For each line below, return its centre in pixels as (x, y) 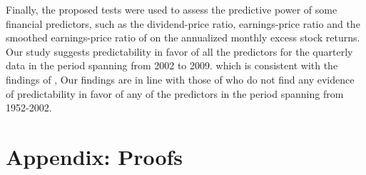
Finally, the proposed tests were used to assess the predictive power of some (172, 9)
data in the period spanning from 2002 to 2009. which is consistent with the (172, 65)
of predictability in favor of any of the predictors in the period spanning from (175, 93)
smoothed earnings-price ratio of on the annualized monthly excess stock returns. (183, 37)
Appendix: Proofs (95, 156)
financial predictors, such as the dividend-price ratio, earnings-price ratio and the (183, 23)
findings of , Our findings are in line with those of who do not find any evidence (180, 79)
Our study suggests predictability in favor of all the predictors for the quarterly (179, 51)
